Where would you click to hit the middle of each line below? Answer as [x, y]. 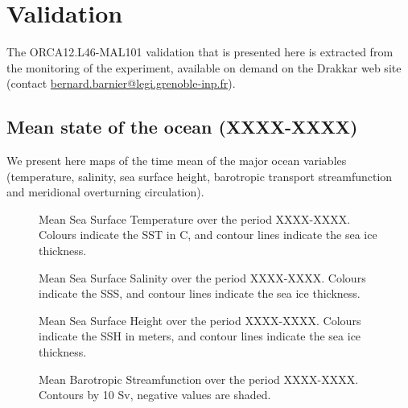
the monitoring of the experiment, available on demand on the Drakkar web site [204, 67]
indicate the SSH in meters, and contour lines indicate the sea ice [200, 336]
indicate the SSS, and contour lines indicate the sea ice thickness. [200, 293]
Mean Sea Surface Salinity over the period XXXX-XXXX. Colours [202, 277]
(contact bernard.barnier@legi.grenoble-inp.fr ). [121, 83]
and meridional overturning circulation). [105, 192]
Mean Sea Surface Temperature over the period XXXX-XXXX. [195, 218]
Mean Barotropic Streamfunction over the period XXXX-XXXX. [199, 379]
